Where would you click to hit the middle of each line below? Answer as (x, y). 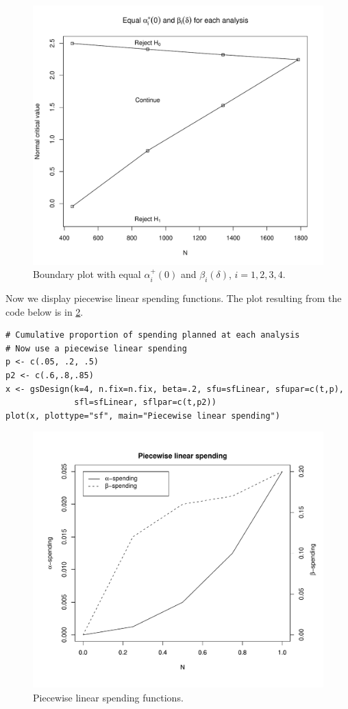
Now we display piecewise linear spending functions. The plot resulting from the (174, 298)
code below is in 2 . (45, 311)
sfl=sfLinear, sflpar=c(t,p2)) (145, 403)
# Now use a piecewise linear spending (96, 348)
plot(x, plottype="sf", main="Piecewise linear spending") (143, 416)
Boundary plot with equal (87, 274)
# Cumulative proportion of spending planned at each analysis (153, 335)
